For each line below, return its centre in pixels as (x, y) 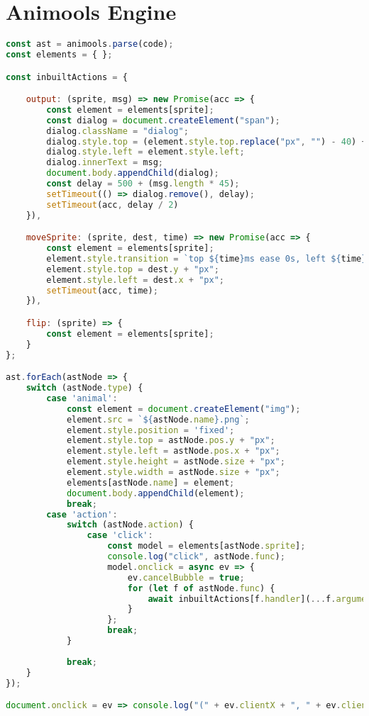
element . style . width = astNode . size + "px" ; (173, 472)
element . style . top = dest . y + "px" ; (133, 269)
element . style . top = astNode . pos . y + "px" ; (171, 441)
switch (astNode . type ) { (84, 388)
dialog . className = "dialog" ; (117, 131)
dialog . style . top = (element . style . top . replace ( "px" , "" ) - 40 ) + (206, 141)
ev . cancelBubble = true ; (186, 577)
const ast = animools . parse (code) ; (90, 44)
